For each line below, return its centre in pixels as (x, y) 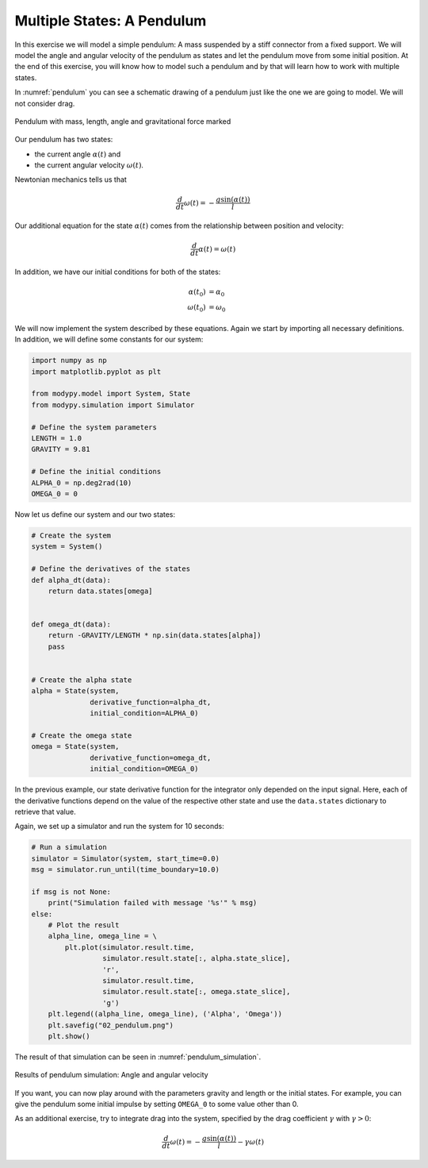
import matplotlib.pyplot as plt (96, 372)
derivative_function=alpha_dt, (151, 702)
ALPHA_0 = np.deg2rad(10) (82, 483)
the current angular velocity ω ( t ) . (89, 165)
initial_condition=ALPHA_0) (144, 713)
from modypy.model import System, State (111, 394)
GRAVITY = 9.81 (61, 449)
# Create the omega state (82, 735)
